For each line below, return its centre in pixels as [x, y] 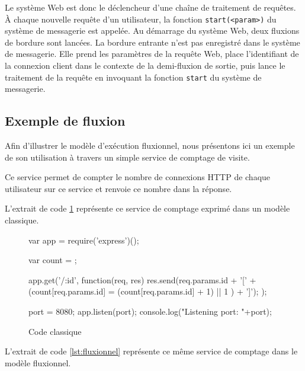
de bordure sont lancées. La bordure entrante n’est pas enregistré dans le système [152, 42]
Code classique [55, 331]
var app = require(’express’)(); [84, 240]
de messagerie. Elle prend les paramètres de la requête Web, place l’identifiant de [152, 54]
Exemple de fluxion [65, 121]
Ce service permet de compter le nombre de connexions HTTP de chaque [138, 177]
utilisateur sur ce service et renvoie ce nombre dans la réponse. [118, 188]
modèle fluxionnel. [38, 362]
